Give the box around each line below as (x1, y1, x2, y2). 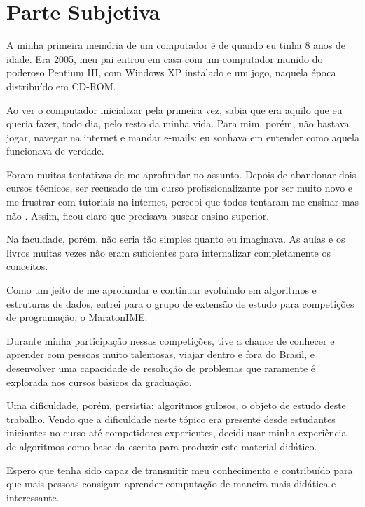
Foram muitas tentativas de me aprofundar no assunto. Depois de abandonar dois (6, 166, 357, 181)
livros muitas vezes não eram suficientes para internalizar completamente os (6, 245, 331, 259)
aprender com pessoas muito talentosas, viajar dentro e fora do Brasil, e (6, 347, 315, 362)
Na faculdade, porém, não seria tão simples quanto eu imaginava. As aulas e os (6, 231, 345, 246)
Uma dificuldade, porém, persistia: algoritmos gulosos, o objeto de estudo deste (6, 398, 346, 413)
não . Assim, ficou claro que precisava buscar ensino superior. (6, 208, 270, 222)
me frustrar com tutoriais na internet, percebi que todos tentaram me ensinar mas (6, 194, 359, 209)
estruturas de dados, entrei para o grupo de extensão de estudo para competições (6, 296, 354, 310)
